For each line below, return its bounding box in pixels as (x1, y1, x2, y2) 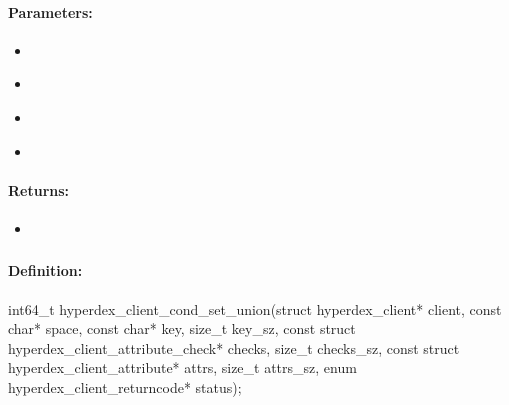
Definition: (8, 260, 83, 281)
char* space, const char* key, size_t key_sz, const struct (8, 318, 356, 339)
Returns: (8, 179, 70, 200)
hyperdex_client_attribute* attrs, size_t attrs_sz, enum (8, 357, 357, 378)
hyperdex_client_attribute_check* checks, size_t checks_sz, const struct (8, 337, 460, 358)
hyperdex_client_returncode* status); (8, 377, 242, 398)
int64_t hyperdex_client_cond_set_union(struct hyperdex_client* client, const (8, 298, 502, 319)
